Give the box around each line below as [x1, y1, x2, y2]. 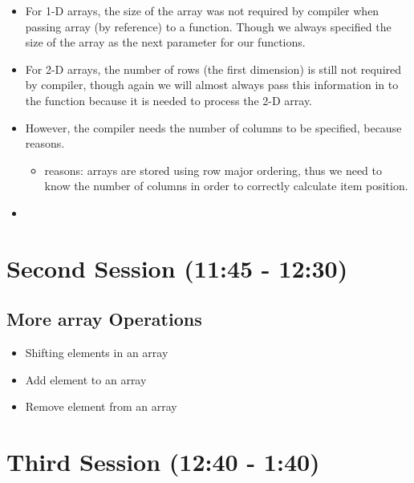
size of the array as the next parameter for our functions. [25, 34, 306, 51]
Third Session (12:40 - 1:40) [6, 445, 320, 478]
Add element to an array [25, 371, 147, 388]
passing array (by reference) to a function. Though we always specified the [25, 18, 392, 34]
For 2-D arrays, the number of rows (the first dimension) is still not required [25, 60, 402, 77]
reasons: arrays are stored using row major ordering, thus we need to [44, 161, 382, 178]
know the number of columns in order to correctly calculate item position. [44, 177, 408, 194]
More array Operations [6, 306, 202, 331]
